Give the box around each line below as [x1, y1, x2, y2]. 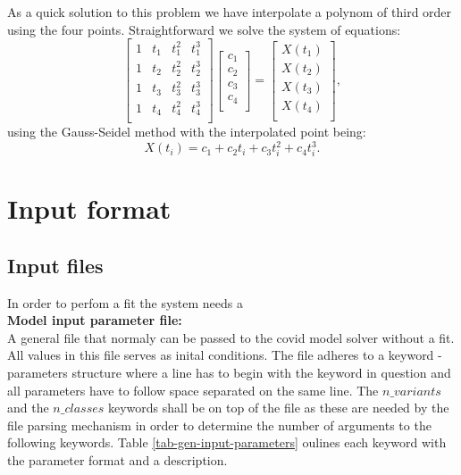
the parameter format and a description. [7, 451, 228, 470]
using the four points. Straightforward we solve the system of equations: [7, 20, 401, 38]
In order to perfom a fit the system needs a [7, 293, 243, 312]
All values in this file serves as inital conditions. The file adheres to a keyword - [7, 346, 442, 364]
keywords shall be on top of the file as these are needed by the [108, 398, 449, 417]
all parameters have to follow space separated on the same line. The [7, 380, 379, 399]
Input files [7, 251, 104, 279]
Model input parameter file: [7, 311, 182, 329]
